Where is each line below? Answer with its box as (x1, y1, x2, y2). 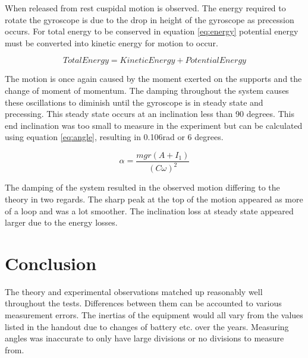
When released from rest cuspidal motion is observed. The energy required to (5, 2, 286, 14)
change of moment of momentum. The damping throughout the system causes (5, 84, 289, 96)
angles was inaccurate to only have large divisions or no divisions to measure (5, 332, 284, 344)
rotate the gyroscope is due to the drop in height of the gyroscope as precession (5, 13, 294, 26)
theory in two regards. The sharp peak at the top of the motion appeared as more (5, 192, 303, 205)
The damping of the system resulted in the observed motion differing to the (5, 181, 280, 194)
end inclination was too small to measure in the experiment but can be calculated (5, 119, 303, 131)
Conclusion (5, 251, 97, 275)
